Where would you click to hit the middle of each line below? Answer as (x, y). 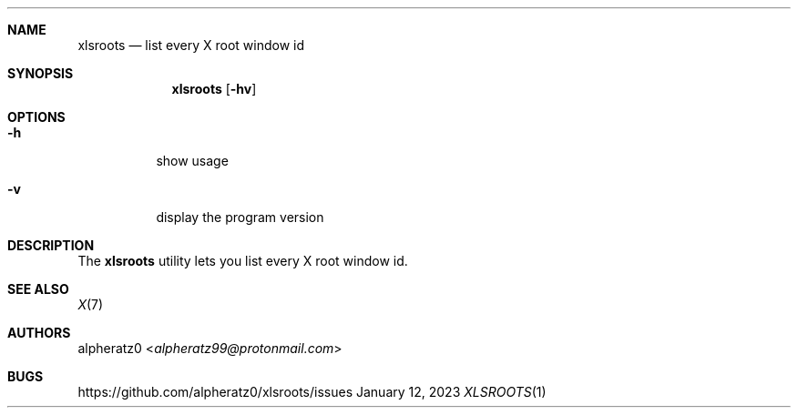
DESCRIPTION (51, 245)
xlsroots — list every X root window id (191, 45)
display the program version (240, 217)
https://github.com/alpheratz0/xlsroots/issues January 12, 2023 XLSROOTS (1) (312, 392)
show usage (192, 161)
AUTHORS (39, 333)
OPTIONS (36, 117)
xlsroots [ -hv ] (214, 89)
